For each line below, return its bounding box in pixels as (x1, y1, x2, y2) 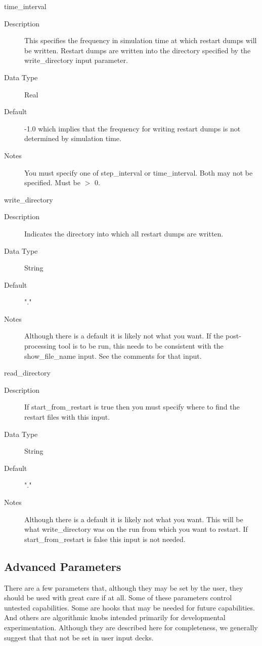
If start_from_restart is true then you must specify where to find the (24, 401, 240, 412)
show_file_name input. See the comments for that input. (24, 350, 202, 361)
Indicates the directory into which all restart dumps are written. (24, 228, 224, 239)
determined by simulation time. (24, 133, 121, 144)
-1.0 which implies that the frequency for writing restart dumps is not (24, 123, 241, 133)
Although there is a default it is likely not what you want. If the (24, 330, 224, 341)
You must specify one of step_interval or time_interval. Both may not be (24, 167, 253, 178)
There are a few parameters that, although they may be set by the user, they (4, 582, 243, 593)
